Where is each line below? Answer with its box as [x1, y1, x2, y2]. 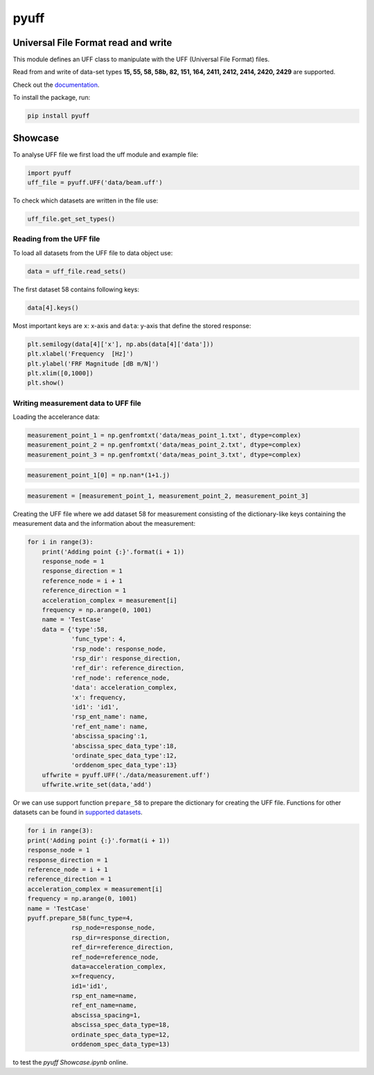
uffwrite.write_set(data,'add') [42, 781, 152, 789]
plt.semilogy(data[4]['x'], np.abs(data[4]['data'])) [27, 340, 214, 348]
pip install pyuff [27, 112, 90, 120]
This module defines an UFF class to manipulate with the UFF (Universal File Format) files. [12, 55, 270, 64]
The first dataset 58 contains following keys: [12, 285, 140, 293]
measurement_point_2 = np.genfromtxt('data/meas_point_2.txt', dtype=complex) [27, 441, 301, 449]
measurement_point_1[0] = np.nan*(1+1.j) [27, 472, 170, 479]
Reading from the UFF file [12, 234, 100, 244]
